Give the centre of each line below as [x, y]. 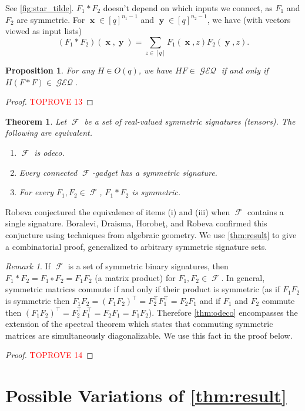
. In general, [243, 277]
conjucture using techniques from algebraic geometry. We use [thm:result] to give [151, 235]
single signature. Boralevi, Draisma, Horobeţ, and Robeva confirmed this [136, 223]
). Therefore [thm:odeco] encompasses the [223, 312]
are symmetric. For [51, 19]
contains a [265, 211]
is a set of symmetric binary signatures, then [148, 266]
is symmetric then [38, 301]
